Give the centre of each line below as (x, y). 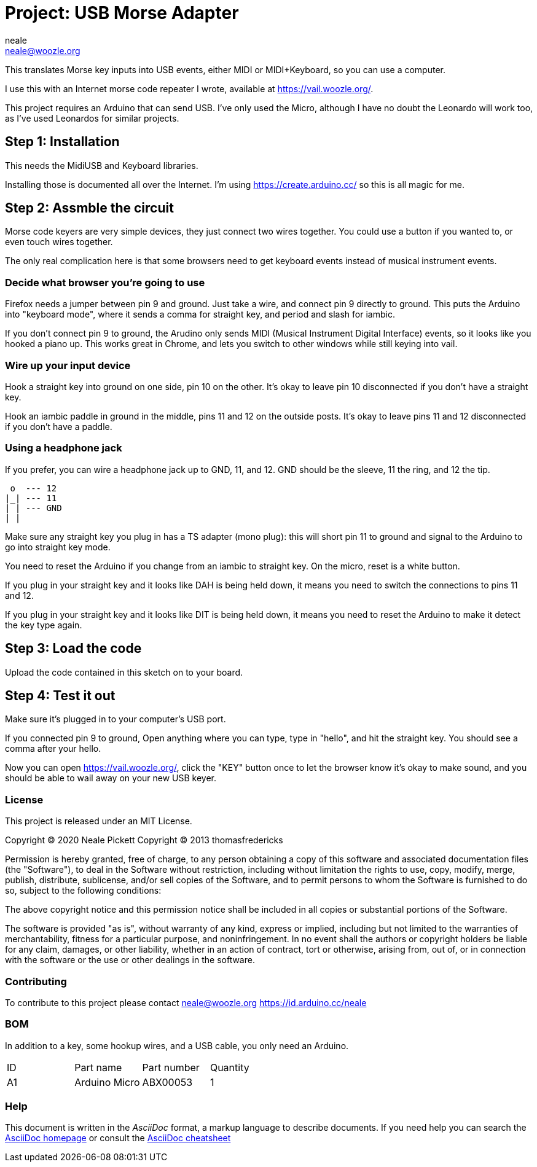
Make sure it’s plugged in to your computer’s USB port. (116, 719)
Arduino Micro (107, 1082)
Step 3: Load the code (73, 649)
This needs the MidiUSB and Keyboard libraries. (102, 165)
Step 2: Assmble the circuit (89, 208)
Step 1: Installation (62, 142)
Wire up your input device (68, 365)
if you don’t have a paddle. (59, 426)
